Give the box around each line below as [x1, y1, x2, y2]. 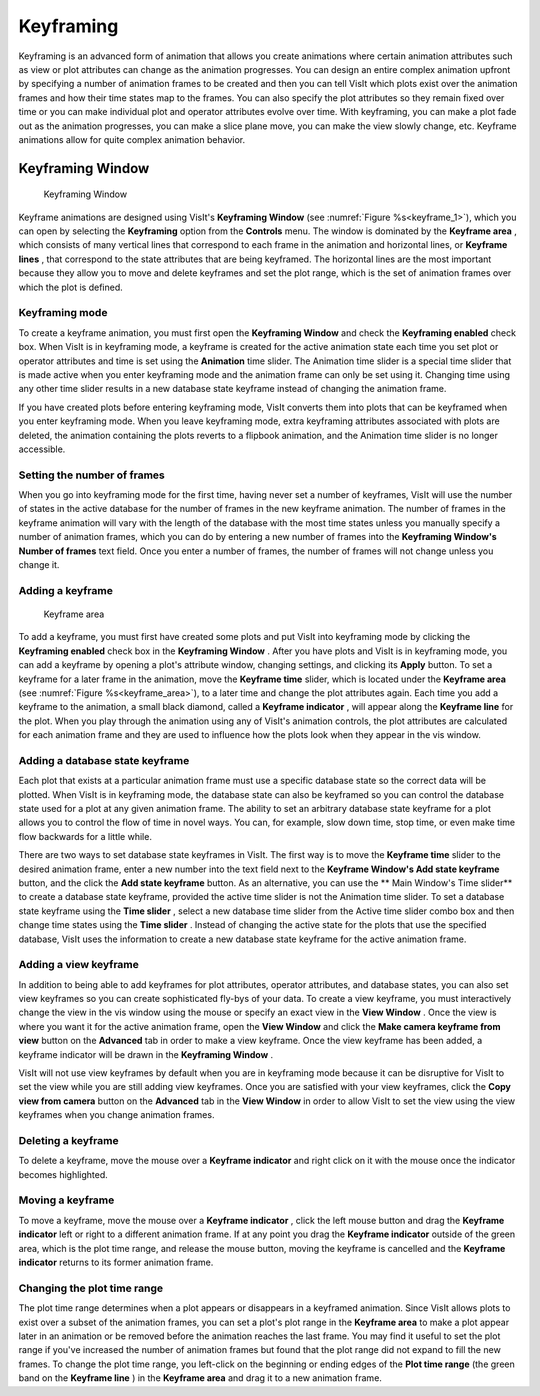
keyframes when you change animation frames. [18, 1109, 215, 1121]
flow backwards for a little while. [18, 830, 152, 842]
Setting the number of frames [18, 468, 165, 482]
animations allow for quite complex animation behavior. [18, 133, 245, 145]
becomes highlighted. [18, 1168, 109, 1180]
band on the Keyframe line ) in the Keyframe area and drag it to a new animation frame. [18, 1372, 382, 1384]
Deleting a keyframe [18, 1133, 119, 1147]
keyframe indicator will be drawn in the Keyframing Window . [18, 1048, 274, 1060]
